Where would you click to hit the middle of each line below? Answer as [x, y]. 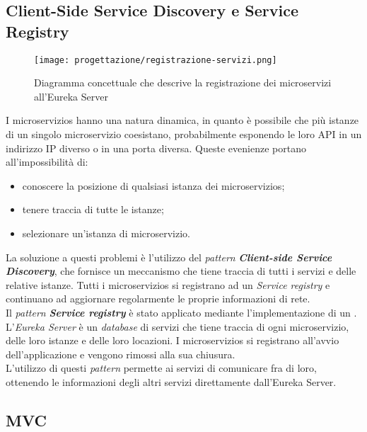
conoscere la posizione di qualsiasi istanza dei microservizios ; [153, 185]
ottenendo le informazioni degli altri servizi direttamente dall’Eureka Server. [171, 381]
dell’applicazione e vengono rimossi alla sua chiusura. [121, 354]
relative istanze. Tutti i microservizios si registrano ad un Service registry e [168, 284]
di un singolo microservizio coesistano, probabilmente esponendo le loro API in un [184, 134]
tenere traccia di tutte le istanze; [93, 209]
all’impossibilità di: [47, 162]
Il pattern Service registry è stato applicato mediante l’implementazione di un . [181, 312]
